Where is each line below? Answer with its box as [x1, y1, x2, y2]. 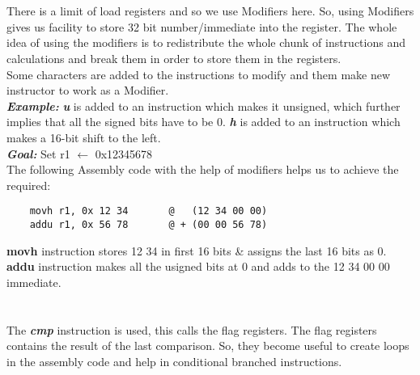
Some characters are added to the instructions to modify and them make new [6, 65, 391, 82]
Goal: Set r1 [6, 145, 70, 162]
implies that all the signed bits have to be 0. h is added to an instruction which [6, 113, 401, 130]
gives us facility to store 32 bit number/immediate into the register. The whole [6, 18, 397, 35]
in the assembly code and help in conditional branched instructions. [6, 352, 342, 369]
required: [6, 176, 51, 193]
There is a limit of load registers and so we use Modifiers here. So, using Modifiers [6, 2, 414, 19]
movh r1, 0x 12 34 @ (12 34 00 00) [29, 205, 268, 217]
